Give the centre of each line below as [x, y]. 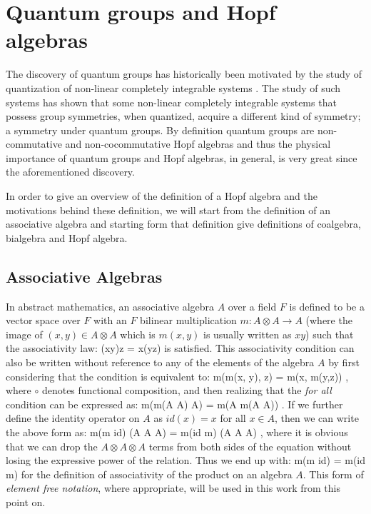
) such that [330, 334]
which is [138, 334]
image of [24, 334]
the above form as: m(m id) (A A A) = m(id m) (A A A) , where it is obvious [177, 432]
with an [110, 320]
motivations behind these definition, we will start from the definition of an [168, 210]
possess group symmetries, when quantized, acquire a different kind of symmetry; [183, 116]
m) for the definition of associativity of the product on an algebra [149, 474]
